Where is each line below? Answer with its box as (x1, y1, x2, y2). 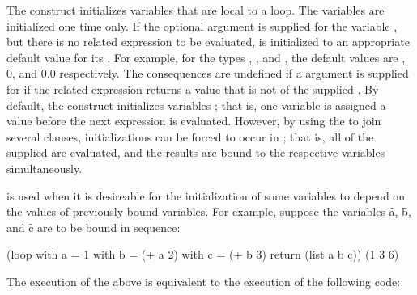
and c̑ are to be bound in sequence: (6, 218, 181, 235)
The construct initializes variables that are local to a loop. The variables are (6, 2, 385, 18)
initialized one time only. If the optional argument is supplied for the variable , (6, 17, 398, 34)
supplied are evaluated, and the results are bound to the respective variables (6, 144, 385, 161)
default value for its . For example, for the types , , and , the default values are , (6, 48, 406, 65)
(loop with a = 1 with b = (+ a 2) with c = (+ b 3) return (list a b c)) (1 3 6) (6, 246, 399, 263)
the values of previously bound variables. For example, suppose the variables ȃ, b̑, (6, 203, 411, 220)
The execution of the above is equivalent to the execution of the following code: (6, 272, 401, 289)
